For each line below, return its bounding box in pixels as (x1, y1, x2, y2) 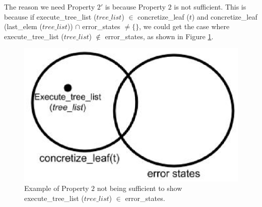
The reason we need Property (4, 2, 95, 12)
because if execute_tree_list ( (4, 11, 97, 22)
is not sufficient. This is (174, 2, 246, 12)
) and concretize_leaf (191, 11, 257, 22)
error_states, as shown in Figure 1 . (105, 31, 214, 41)
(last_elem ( (4, 21, 42, 32)
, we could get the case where (139, 21, 230, 32)
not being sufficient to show (97, 183, 182, 193)
